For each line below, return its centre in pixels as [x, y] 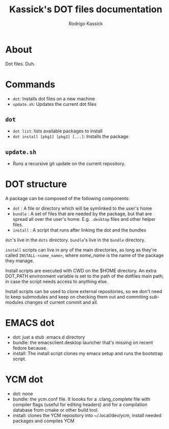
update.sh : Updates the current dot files [55, 104]
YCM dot [24, 380]
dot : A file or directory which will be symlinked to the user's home [82, 209]
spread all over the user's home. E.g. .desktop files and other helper [84, 219]
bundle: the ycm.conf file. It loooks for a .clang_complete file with [81, 399]
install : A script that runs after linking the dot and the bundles [79, 230]
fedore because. [30, 348]
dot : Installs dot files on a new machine [54, 99]
